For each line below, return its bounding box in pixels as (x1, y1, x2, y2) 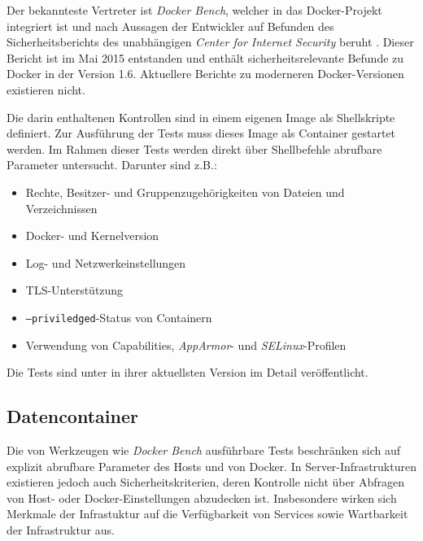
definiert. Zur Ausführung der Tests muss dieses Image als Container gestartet (7, 124, 396, 142)
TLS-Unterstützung (25, 281, 124, 299)
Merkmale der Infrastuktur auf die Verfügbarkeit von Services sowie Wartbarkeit (7, 505, 408, 522)
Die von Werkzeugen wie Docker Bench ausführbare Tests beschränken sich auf (7, 441, 400, 458)
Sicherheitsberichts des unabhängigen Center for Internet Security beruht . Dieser (7, 33, 414, 50)
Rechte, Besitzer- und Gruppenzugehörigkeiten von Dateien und (25, 183, 345, 200)
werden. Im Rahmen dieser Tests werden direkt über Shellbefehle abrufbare (7, 140, 382, 157)
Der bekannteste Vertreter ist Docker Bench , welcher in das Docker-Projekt (7, 2, 382, 18)
